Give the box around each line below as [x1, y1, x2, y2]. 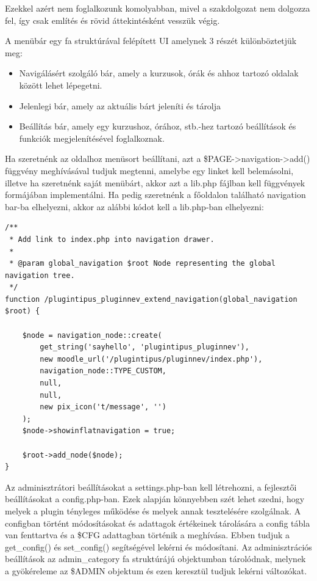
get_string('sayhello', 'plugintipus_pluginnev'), [40, 343, 249, 352]
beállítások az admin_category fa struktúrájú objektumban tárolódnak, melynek [5, 552, 306, 565]
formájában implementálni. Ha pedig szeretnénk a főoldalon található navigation [5, 188, 306, 201]
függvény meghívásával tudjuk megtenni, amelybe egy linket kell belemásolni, [5, 164, 294, 177]
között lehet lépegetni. [19, 78, 102, 91]
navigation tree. [5, 271, 75, 280]
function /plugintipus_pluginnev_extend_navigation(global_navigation [5, 294, 297, 304]
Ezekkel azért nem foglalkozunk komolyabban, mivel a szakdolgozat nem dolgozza [5, 2, 310, 14]
